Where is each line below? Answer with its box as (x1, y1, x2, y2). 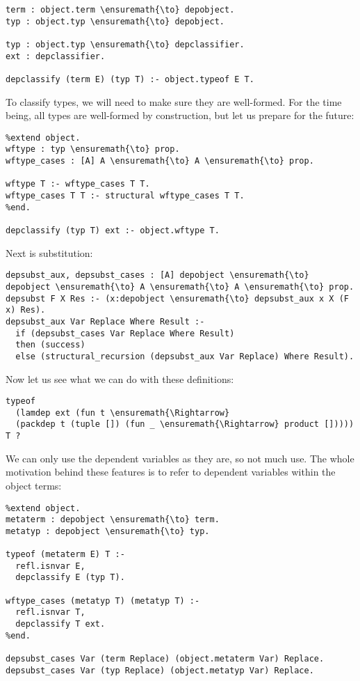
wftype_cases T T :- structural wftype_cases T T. (6, 191, 245, 201)
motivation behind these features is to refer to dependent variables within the (6, 464, 336, 479)
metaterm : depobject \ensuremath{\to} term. (6, 515, 220, 525)
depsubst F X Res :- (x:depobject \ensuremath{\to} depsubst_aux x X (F (6, 293, 349, 304)
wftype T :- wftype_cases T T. (6, 179, 150, 189)
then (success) (15, 340, 85, 350)
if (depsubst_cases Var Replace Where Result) (15, 328, 235, 338)
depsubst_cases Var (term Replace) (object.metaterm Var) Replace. (6, 654, 325, 664)
